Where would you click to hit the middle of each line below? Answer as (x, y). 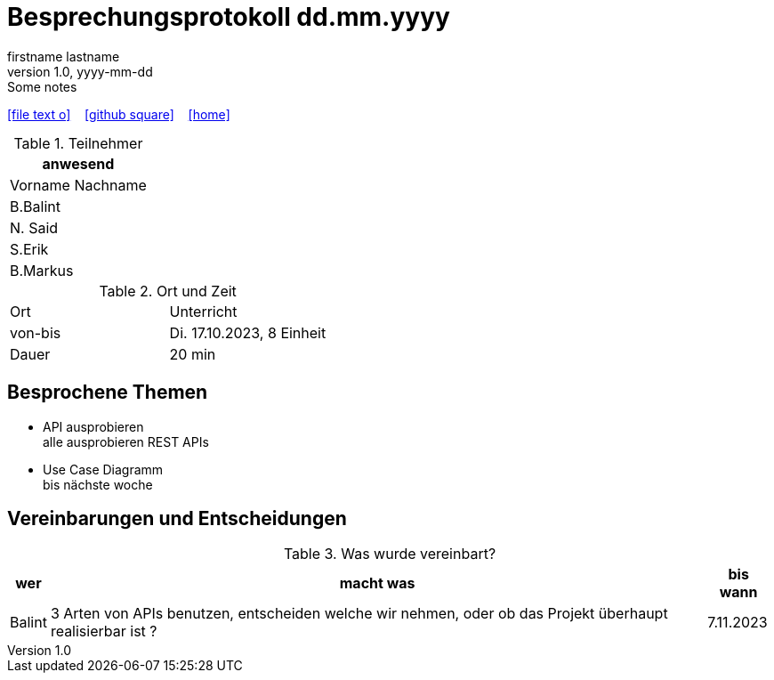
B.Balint (35, 206)
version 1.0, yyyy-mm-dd (80, 71)
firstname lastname (64, 56)
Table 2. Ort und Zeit (168, 291)
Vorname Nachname (78, 185)
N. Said (34, 227)
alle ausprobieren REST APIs (126, 441)
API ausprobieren (93, 426)
